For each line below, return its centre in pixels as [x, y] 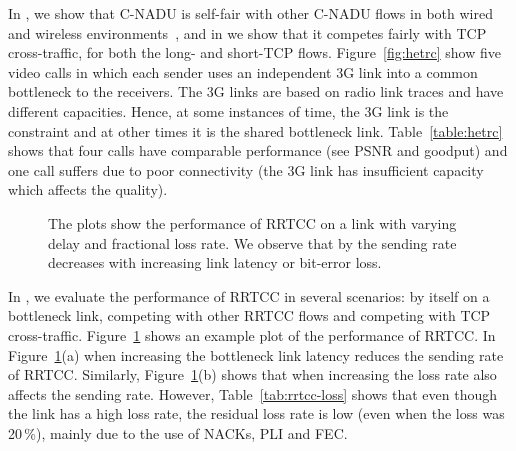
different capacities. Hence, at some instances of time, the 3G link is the [228, 110]
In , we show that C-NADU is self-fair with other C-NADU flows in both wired [250, 13]
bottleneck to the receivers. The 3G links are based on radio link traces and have [256, 91]
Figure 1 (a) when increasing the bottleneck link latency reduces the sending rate [256, 354]
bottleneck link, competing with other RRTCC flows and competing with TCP [249, 315]
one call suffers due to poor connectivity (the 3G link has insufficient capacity [246, 169]
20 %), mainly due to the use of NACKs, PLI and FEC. [178, 432]
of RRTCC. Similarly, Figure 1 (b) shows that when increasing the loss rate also [252, 374]
